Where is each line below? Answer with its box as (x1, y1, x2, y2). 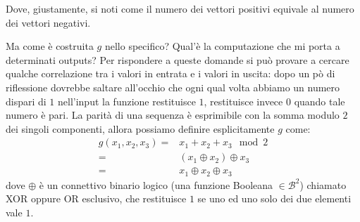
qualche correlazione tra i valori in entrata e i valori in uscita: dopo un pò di (6, 66, 335, 81)
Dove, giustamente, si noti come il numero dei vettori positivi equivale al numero (6, 1, 354, 15)
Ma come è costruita (6, 39, 94, 53)
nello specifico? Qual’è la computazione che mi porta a (104, 39, 340, 53)
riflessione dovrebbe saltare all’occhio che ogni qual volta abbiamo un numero (6, 79, 340, 94)
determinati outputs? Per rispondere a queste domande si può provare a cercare (6, 52, 349, 67)
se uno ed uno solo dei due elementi (197, 191, 352, 206)
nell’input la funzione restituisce (58, 93, 196, 108)
